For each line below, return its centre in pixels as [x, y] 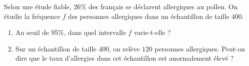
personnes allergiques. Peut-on [200, 48]
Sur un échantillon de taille [56, 48]
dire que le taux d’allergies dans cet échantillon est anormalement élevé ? [124, 58]
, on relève [124, 48]
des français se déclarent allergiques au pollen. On [163, 6]
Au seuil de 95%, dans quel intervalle [71, 32]
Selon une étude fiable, [38, 6]
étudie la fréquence [32, 16]
